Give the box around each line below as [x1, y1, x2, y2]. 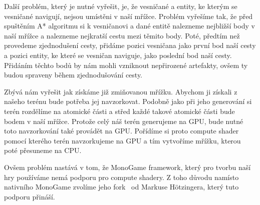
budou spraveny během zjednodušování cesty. [4, 69, 143, 80]
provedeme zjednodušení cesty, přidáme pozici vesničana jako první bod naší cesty [4, 40, 256, 50]
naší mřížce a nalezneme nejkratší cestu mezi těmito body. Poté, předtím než [4, 30, 240, 40]
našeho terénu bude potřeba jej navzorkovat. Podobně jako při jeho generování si [4, 96, 252, 106]
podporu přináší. [4, 191, 55, 201]
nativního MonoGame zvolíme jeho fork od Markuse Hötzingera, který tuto [4, 181, 239, 192]
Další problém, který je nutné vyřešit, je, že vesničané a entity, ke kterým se [4, 1, 237, 11]
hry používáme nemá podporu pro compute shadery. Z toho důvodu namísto [4, 171, 239, 182]
